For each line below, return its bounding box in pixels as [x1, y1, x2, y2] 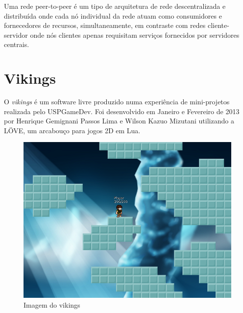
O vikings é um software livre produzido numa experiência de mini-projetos [4, 96, 230, 107]
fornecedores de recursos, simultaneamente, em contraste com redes [4, 20, 206, 30]
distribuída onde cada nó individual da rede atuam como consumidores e [4, 10, 222, 21]
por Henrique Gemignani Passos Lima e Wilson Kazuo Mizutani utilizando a [4, 116, 234, 126]
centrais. [4, 39, 29, 49]
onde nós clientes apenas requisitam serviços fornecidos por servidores [30, 29, 240, 40]
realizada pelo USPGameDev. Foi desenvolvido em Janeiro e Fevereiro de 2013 [4, 106, 240, 116]
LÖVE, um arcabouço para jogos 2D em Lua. [4, 125, 141, 135]
